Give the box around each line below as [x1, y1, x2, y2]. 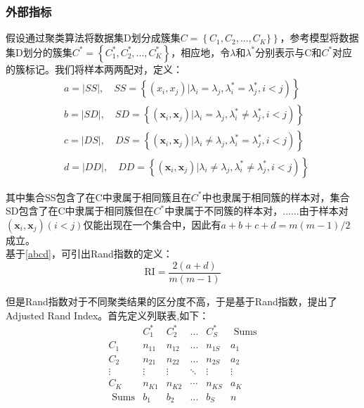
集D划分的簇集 [6, 44, 72, 59]
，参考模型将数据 [280, 30, 359, 45]
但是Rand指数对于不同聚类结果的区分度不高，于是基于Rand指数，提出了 [6, 293, 337, 308]
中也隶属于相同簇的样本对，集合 [202, 189, 350, 204]
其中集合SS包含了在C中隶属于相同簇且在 [6, 189, 191, 204]
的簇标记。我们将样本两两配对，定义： [6, 61, 183, 76]
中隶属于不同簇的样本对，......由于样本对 [164, 203, 349, 218]
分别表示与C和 [255, 44, 322, 59]
